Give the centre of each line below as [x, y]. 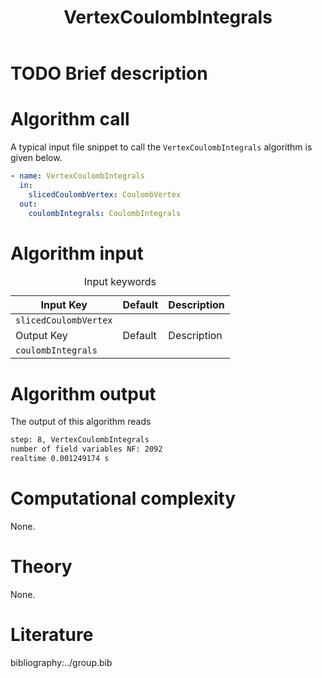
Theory [41, 567]
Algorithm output [83, 393]
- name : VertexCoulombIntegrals [77, 176]
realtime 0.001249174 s [60, 459]
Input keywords [120, 282]
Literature [52, 635]
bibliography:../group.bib [61, 662]
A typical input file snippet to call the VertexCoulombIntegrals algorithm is [161, 147]
